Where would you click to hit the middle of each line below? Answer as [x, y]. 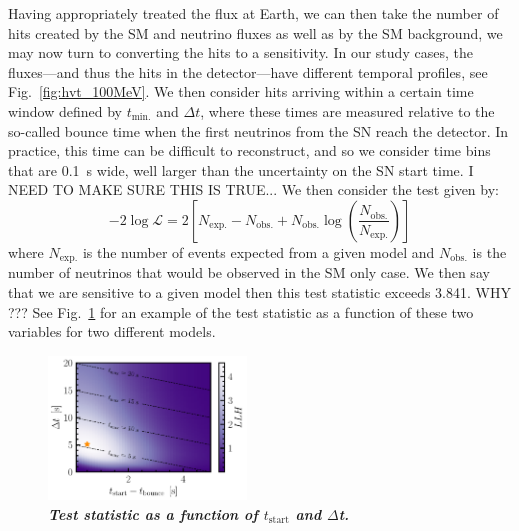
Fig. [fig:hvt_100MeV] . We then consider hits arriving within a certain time [241, 91]
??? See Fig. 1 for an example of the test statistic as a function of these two [241, 311]
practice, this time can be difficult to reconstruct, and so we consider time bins [249, 150]
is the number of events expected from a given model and [258, 251]
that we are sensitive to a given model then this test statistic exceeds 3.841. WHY [259, 291]
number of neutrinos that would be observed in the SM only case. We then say [249, 272]
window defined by [65, 110]
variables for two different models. [112, 331]
